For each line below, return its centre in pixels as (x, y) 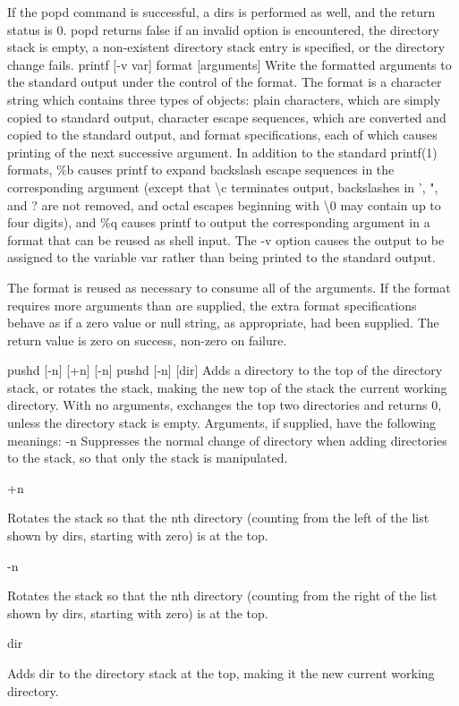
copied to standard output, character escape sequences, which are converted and (227, 117)
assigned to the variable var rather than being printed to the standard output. (221, 257)
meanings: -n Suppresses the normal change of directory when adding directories (227, 440)
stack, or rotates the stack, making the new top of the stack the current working (227, 387)
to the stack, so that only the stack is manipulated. (148, 458)
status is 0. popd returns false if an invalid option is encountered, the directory (223, 29)
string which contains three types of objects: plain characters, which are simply (224, 99)
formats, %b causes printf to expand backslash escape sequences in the (201, 170)
